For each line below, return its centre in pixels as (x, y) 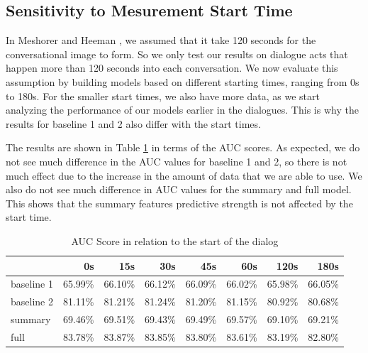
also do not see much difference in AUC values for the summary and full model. (179, 189)
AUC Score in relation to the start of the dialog (175, 240)
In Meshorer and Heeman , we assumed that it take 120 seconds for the (161, 40)
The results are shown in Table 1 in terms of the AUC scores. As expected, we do (183, 147)
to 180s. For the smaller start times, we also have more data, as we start (163, 96)
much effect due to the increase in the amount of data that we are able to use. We (184, 175)
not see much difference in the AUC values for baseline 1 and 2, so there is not (177, 161)
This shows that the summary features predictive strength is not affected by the (179, 203)
